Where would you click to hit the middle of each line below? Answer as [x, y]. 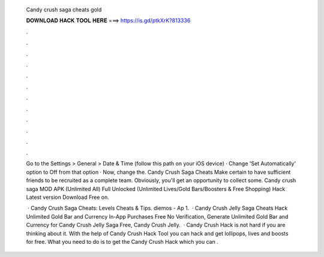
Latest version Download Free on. [67, 197]
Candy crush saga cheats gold [64, 10]
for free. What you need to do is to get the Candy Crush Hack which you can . [122, 241]
